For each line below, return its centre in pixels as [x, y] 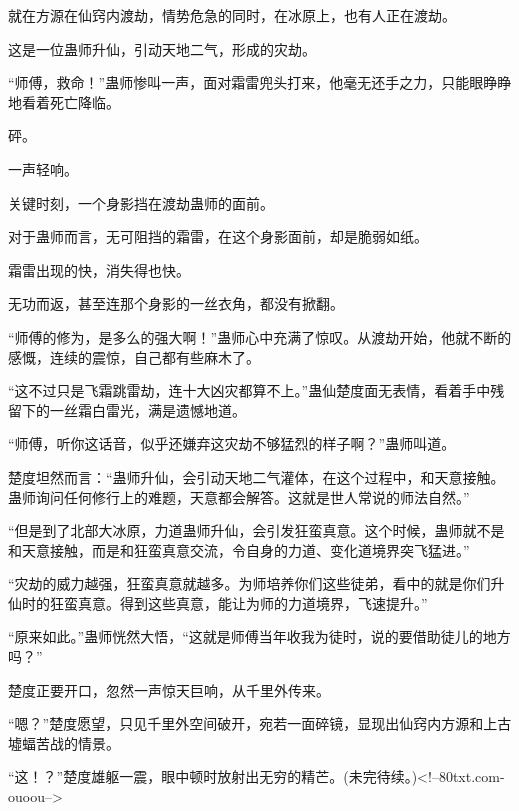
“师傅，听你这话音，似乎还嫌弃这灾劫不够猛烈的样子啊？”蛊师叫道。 [232, 443]
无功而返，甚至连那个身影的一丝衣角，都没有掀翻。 [176, 303]
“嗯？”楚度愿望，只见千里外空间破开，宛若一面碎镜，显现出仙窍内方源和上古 [260, 723]
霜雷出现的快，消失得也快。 [99, 269]
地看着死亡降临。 [64, 101]
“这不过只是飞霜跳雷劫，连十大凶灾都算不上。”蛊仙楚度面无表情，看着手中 [249, 390]
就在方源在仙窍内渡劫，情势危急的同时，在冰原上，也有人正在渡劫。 [232, 15]
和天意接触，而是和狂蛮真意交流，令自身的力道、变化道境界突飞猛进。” [239, 549]
